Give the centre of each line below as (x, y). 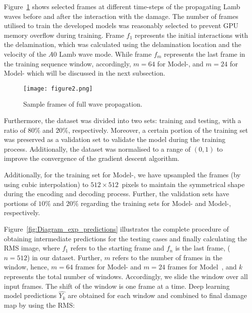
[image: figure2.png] (58, 88)
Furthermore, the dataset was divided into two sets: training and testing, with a (123, 120)
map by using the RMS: (39, 305)
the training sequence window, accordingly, (68, 63)
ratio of (15, 130)
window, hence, (26, 267)
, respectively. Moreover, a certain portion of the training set (158, 130)
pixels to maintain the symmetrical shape (183, 184)
